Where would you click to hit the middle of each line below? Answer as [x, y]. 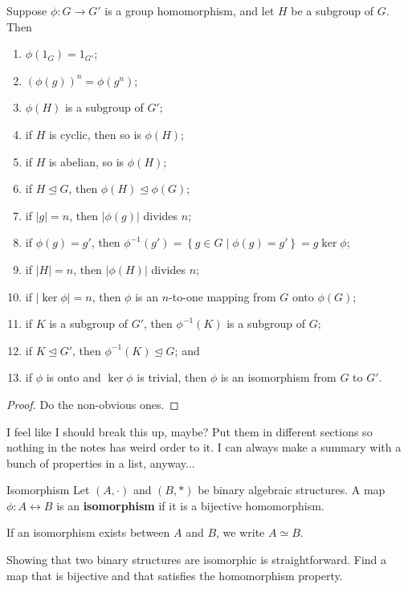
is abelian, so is [86, 161]
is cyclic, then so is [95, 134]
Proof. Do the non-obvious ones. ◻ [93, 404]
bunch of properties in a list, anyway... [101, 462]
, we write [241, 532]
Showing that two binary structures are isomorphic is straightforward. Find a [197, 560]
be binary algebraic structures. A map [292, 490]
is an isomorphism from [278, 377]
